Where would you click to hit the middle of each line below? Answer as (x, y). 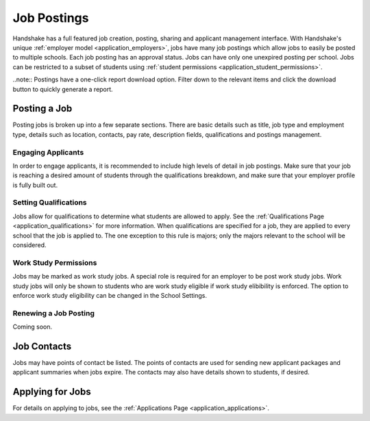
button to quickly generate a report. (63, 89)
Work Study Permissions (55, 262)
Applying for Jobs (52, 392)
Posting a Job (42, 109)
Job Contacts (42, 346)
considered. (29, 245)
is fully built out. (35, 185)
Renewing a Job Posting (54, 313)
